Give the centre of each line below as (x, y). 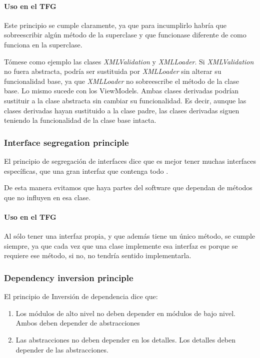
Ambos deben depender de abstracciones (78, 323)
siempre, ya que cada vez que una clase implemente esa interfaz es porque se (121, 245)
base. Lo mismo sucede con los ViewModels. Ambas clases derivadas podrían (121, 91)
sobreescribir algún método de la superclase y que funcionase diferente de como (125, 35)
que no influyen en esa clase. (47, 197)
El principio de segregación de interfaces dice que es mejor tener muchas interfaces (130, 161)
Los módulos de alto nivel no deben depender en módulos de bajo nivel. (125, 313)
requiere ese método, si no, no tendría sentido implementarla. (98, 255)
